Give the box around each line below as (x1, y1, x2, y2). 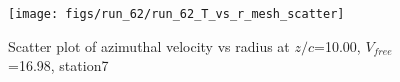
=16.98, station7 (8, 55, 109, 76)
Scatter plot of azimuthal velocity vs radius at (8, 35, 290, 56)
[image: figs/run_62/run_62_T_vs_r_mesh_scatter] (8, 7, 345, 21)
